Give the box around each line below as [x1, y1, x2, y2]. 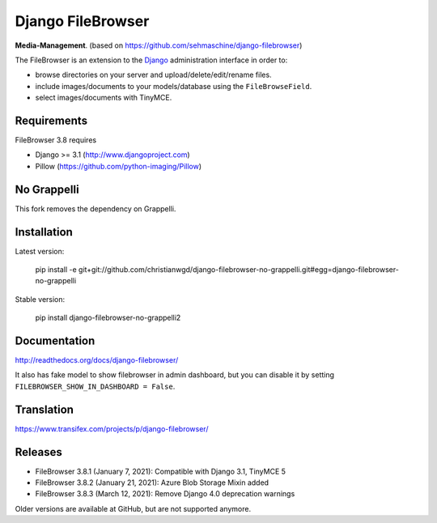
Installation [15, 225, 73, 239]
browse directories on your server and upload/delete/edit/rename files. [35, 70, 272, 80]
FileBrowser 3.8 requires [15, 135, 97, 145]
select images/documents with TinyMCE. [35, 93, 172, 103]
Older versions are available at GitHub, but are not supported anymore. [15, 504, 251, 513]
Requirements [15, 113, 88, 127]
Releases [15, 445, 62, 459]
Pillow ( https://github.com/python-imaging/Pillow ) [35, 161, 202, 171]
